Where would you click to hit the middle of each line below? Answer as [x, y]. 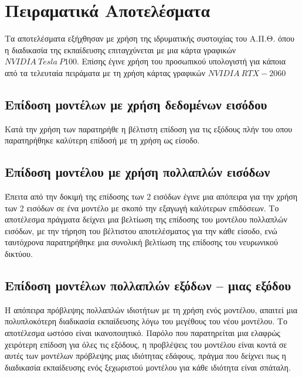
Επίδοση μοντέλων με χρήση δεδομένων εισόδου [136, 104]
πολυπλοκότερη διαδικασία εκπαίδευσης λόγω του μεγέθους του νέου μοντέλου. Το [146, 321]
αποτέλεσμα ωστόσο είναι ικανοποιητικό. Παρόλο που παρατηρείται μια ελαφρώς [142, 333]
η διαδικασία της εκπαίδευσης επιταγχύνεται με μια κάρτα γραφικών [120, 49]
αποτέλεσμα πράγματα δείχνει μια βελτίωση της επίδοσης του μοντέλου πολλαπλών [146, 219]
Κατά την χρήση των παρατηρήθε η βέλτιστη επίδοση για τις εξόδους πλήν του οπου [149, 128]
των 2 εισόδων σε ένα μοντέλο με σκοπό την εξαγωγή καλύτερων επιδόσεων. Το [142, 208]
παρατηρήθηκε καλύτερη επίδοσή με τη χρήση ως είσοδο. [102, 140]
